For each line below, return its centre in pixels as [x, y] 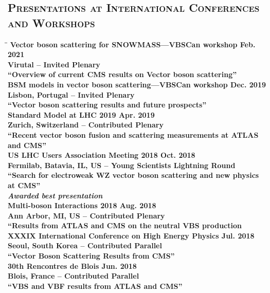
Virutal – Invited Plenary [54, 64]
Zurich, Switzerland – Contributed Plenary [86, 125]
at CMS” [24, 185]
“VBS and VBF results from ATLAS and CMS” [95, 286]
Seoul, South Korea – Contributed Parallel [85, 245]
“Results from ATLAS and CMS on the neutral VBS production [125, 225]
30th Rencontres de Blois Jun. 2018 [72, 265]
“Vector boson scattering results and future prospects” [107, 105]
